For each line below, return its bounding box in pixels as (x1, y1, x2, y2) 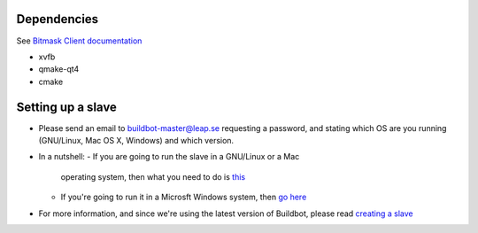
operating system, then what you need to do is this (60, 171, 246, 182)
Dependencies (16, 12, 99, 27)
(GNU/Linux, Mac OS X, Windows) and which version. (38, 135, 235, 145)
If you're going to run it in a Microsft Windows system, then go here (60, 191, 307, 203)
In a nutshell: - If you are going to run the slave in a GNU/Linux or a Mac (38, 151, 300, 162)
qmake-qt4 (38, 64, 80, 74)
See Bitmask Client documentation (16, 35, 143, 46)
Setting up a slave (16, 99, 117, 114)
